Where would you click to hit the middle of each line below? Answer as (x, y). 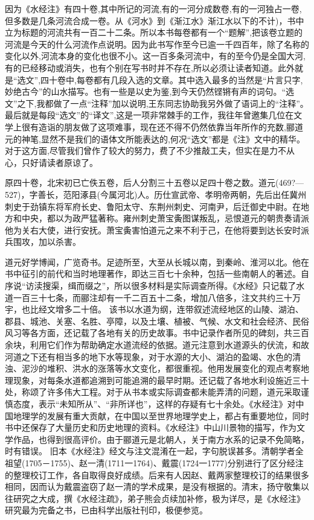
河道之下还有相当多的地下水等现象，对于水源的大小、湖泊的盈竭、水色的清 (153, 356)
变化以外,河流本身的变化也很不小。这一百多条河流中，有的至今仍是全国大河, (155, 56)
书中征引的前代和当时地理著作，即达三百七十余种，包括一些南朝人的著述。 (153, 274)
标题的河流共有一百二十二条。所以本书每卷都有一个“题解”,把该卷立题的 (162, 32)
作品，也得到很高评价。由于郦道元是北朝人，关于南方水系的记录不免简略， (161, 439)
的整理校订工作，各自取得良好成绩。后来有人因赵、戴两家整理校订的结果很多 (157, 474)
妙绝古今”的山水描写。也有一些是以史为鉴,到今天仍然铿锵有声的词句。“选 (150, 91)
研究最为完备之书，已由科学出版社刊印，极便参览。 (106, 510)
